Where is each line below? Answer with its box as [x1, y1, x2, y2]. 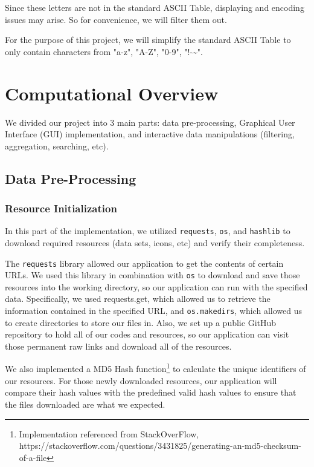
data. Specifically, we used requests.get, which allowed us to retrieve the [5, 292, 271, 305]
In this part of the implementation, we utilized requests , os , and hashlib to [5, 224, 290, 237]
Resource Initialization [5, 200, 117, 215]
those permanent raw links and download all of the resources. [5, 339, 232, 352]
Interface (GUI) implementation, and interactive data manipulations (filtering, [5, 128, 295, 140]
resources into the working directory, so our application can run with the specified [5, 280, 308, 293]
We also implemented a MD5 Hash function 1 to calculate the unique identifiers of [5, 361, 306, 375]
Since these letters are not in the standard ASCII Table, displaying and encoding [5, 1, 304, 13]
